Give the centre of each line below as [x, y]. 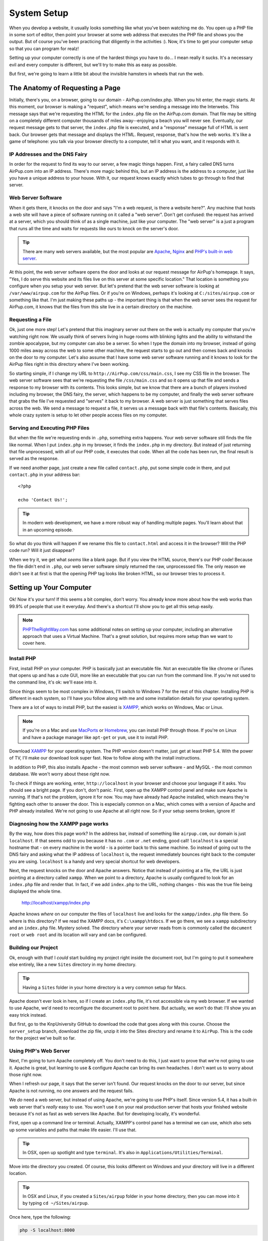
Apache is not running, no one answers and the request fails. [71, 1091]
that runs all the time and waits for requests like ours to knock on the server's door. [94, 228]
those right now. [26, 1074]
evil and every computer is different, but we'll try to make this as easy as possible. [93, 65]
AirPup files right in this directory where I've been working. [69, 364]
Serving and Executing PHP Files [49, 428]
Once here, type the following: [40, 1217]
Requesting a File [31, 320]
